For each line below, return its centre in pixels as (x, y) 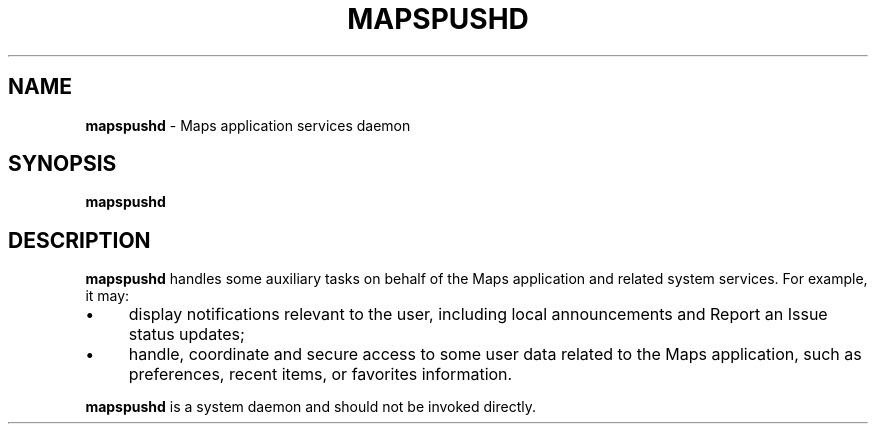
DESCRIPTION (79, 240)
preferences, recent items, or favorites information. (320, 374)
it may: (107, 296)
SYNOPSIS (62, 164)
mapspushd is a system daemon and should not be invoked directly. (310, 407)
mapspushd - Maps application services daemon (248, 125)
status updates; (186, 334)
